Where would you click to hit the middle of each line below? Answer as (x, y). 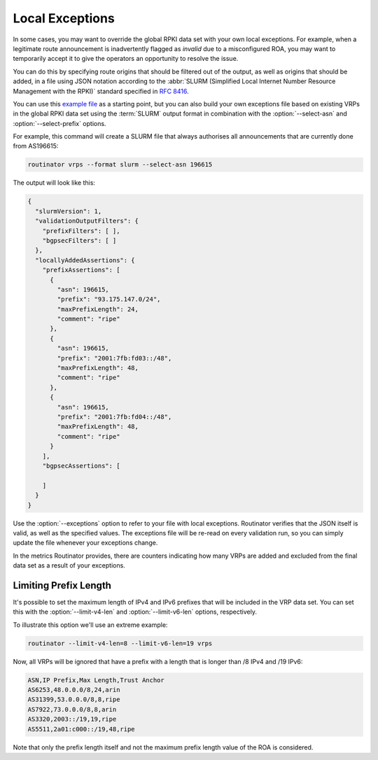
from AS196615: (36, 146)
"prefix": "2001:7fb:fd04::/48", (114, 417)
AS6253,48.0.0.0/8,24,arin (74, 690)
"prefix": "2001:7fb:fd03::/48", (114, 358)
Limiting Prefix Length (62, 585)
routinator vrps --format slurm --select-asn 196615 (120, 165)
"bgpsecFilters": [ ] (79, 240)
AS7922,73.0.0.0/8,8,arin (72, 709)
